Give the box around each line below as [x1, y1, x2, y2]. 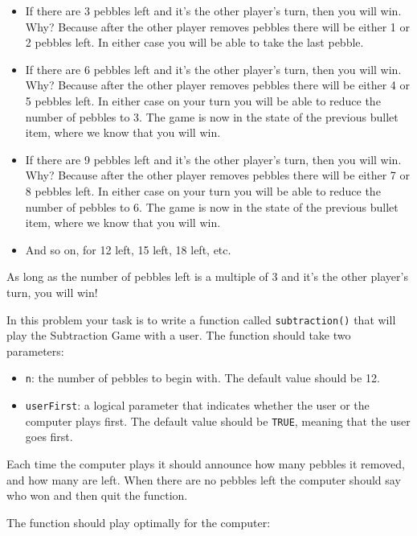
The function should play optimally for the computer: [6, 513, 271, 530]
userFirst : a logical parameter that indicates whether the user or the [25, 397, 370, 413]
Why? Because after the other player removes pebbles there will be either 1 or [25, 18, 410, 35]
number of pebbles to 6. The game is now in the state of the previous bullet [25, 198, 399, 215]
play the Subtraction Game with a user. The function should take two [6, 327, 351, 344]
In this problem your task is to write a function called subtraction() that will [6, 311, 396, 328]
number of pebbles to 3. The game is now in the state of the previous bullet [25, 108, 399, 125]
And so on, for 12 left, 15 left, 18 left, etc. [25, 241, 231, 258]
